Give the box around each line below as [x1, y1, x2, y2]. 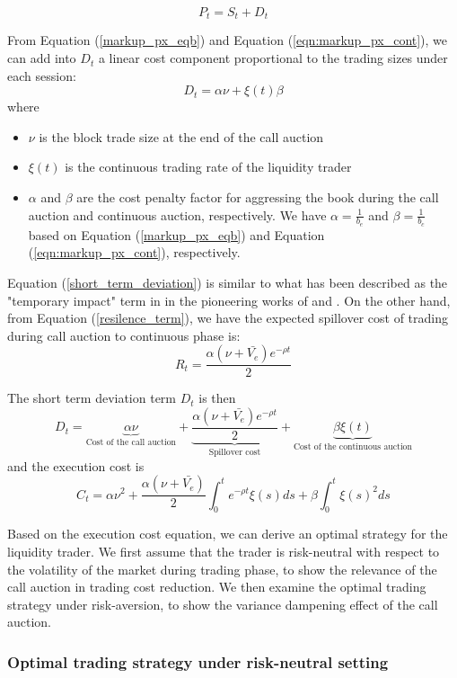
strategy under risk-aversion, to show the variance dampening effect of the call [7, 594, 438, 613]
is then [198, 388, 236, 407]
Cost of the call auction [85, 438, 177, 448]
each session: [7, 66, 76, 85]
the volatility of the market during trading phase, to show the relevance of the [7, 559, 437, 578]
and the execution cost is [7, 456, 145, 475]
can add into [7, 49, 76, 67]
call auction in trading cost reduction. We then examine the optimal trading [7, 577, 426, 596]
